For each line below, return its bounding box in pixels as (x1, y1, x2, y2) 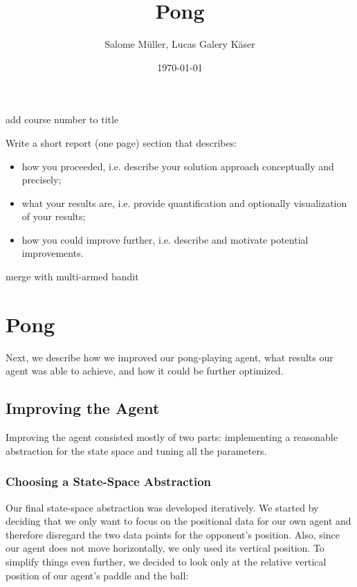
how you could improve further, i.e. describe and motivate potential (21, 232, 309, 246)
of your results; (21, 209, 86, 224)
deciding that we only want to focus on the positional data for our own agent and (6, 514, 351, 528)
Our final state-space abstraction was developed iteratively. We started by (6, 500, 319, 514)
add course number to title (6, 112, 119, 127)
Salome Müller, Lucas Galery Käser (104, 37, 255, 51)
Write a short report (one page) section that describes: (6, 135, 237, 150)
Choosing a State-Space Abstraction (6, 473, 212, 490)
